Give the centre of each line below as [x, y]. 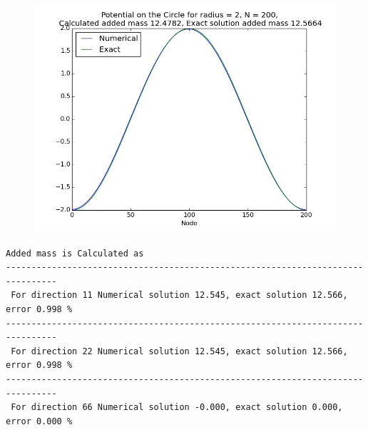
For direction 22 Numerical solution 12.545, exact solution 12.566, [179, 351]
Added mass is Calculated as [75, 253]
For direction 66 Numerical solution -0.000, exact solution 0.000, [177, 407]
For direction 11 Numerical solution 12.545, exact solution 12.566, [179, 295]
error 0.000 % [39, 421]
